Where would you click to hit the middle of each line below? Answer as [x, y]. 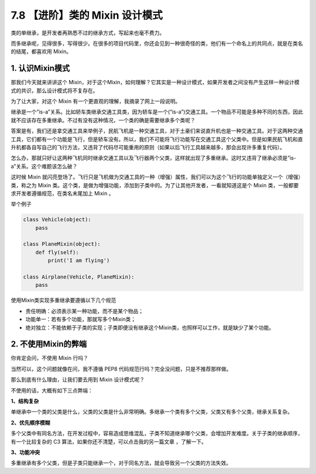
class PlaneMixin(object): [62, 244]
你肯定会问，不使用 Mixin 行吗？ [50, 358]
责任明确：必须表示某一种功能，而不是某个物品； [84, 311]
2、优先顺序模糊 [30, 423]
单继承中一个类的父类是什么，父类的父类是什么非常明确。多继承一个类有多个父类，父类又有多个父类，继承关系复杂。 [152, 412]
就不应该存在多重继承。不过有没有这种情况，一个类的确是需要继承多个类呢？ [103, 120]
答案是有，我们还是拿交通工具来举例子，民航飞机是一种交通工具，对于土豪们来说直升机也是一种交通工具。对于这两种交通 [157, 131]
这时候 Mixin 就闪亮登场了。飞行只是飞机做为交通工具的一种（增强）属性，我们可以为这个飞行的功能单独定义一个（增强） [157, 177]
